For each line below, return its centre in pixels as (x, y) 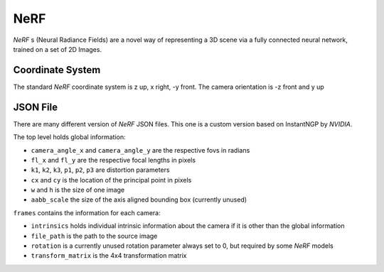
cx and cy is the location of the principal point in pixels (111, 180)
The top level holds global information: (69, 137)
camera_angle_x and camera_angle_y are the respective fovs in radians (140, 150)
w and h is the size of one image (78, 190)
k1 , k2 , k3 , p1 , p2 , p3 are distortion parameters (100, 170)
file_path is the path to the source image (94, 236)
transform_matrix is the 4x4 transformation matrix (109, 256)
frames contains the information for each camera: (87, 212)
